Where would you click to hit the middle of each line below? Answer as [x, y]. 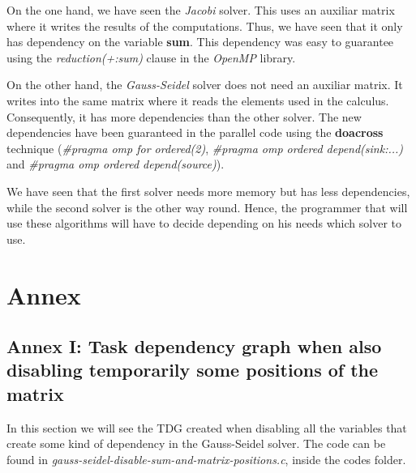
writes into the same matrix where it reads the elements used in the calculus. [198, 100]
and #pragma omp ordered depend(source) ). [116, 164]
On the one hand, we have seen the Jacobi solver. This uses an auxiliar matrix [201, 10]
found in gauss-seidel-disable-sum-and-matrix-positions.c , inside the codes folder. [206, 459]
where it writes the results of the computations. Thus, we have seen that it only [205, 26]
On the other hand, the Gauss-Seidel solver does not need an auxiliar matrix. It [205, 85]
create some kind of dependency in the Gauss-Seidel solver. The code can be [196, 443]
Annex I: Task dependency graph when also [194, 346]
